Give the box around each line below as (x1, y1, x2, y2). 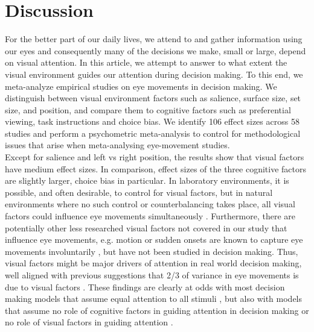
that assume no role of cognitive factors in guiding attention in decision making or (5, 304, 309, 316)
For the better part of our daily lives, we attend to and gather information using (5, 33, 303, 45)
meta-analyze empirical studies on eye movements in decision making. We (5, 80, 277, 92)
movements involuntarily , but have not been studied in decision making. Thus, (5, 245, 298, 257)
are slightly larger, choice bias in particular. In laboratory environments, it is (5, 174, 289, 187)
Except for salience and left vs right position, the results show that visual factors (5, 151, 304, 163)
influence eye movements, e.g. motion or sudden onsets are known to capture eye (5, 233, 303, 246)
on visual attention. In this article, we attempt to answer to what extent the (5, 56, 287, 69)
